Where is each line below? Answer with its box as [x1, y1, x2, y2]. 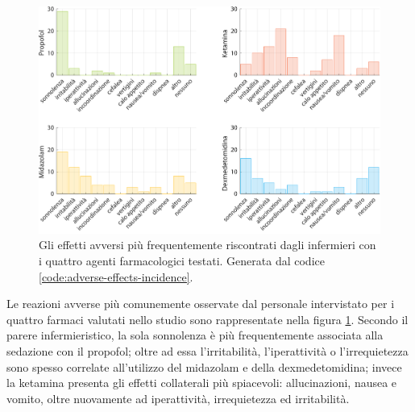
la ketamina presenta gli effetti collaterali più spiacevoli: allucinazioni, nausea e [6, 374, 397, 391]
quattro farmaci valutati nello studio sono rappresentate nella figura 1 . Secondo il [6, 310, 409, 327]
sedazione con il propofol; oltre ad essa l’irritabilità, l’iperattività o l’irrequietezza [6, 342, 409, 359]
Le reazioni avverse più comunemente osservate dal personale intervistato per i [6, 295, 395, 312]
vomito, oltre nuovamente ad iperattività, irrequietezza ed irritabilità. [6, 389, 350, 406]
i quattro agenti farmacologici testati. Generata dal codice [39, 252, 325, 269]
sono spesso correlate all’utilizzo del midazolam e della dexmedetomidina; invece [6, 358, 402, 375]
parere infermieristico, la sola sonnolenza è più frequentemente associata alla [6, 327, 384, 343]
